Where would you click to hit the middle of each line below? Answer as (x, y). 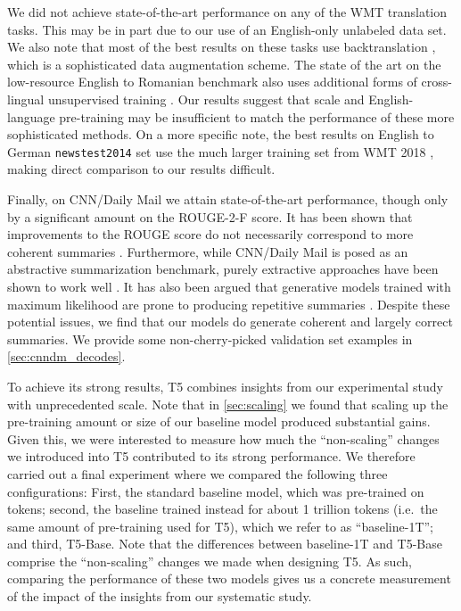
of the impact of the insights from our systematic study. (160, 596)
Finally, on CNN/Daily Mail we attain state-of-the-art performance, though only (228, 199)
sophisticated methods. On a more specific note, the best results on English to (221, 134)
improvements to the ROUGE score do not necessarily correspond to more (210, 234)
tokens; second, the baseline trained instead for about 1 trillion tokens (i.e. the (222, 509)
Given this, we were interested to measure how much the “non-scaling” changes (223, 438)
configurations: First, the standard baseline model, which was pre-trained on (216, 491)
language (31, 116)
